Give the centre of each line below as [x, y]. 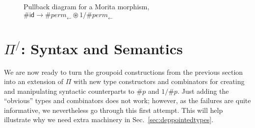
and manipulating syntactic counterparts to [69, 91]
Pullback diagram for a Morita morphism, [87, 6]
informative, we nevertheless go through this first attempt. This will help [114, 110]
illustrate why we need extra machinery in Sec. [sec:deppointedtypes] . [109, 119]
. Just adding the [203, 91]
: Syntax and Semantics [102, 48]
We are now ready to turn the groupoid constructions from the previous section [124, 72]
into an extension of [34, 81]
